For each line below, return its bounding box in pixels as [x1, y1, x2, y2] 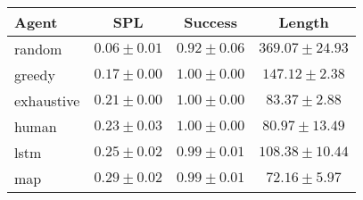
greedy [14, 64, 55, 85]
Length [278, 12, 329, 32]
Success [184, 12, 237, 32]
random [14, 38, 62, 59]
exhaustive [14, 90, 80, 111]
